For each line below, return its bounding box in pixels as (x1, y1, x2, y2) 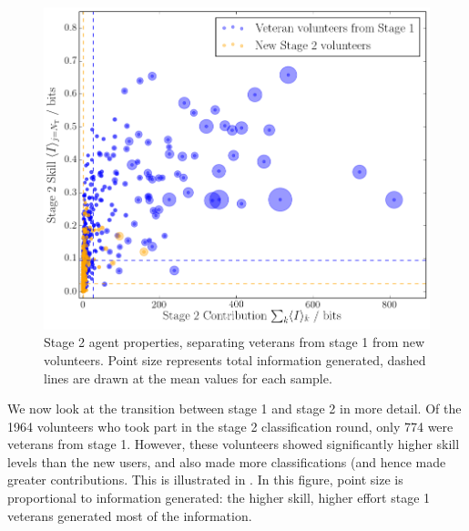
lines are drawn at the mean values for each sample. (44, 368, 332, 387)
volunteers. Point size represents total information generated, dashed (44, 350, 426, 369)
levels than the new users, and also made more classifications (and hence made (7, 452, 446, 471)
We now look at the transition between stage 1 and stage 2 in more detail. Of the (7, 399, 462, 418)
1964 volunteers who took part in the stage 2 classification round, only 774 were (7, 416, 454, 435)
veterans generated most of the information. (7, 505, 252, 525)
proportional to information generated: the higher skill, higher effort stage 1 (7, 488, 431, 507)
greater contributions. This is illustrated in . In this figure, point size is (7, 470, 403, 489)
